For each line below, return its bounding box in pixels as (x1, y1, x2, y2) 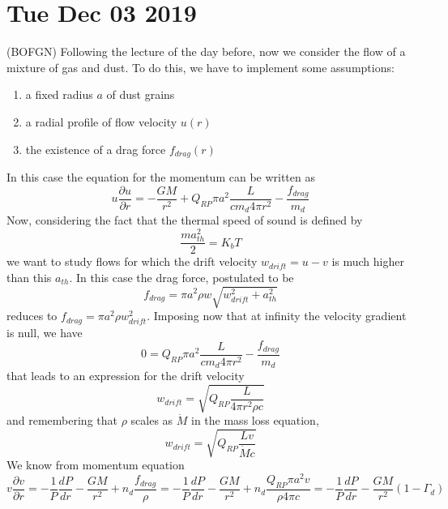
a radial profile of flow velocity (25, 113, 177, 130)
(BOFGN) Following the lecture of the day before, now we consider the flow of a (6, 43, 406, 60)
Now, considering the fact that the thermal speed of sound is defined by (6, 212, 363, 229)
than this (6, 268, 52, 285)
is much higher (331, 253, 404, 270)
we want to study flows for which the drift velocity (6, 253, 258, 270)
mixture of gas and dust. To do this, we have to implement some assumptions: (6, 58, 395, 75)
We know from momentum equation (6, 456, 185, 473)
